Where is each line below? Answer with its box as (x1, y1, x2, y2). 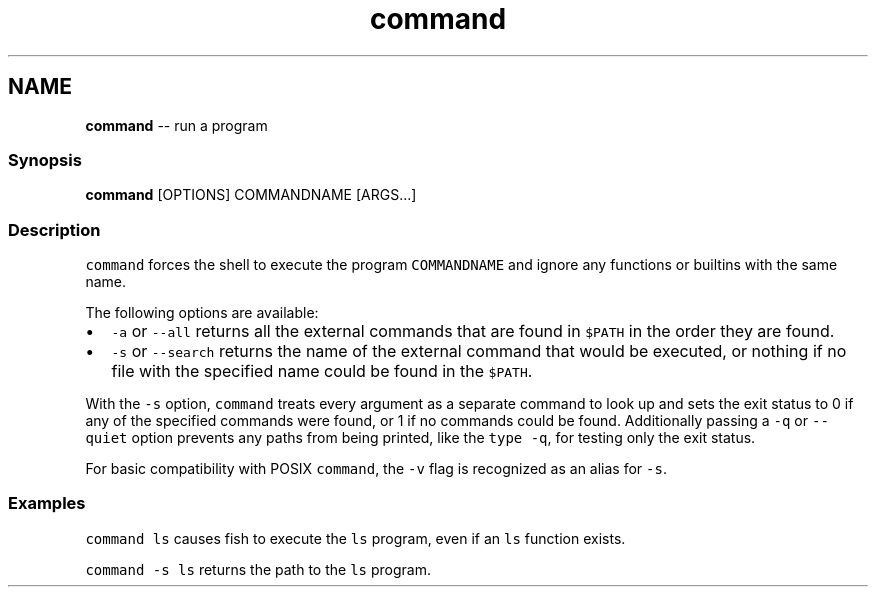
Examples (8, 493, 86, 514)
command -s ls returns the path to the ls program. (85, 560, 431, 578)
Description (8, 219, 101, 240)
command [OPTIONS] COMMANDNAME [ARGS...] (85, 186, 417, 204)
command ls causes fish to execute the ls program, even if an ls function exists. (85, 529, 626, 547)
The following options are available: (85, 304, 319, 322)
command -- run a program (85, 116, 268, 134)
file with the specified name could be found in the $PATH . (111, 361, 533, 382)
